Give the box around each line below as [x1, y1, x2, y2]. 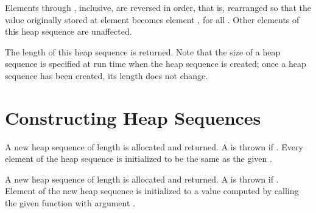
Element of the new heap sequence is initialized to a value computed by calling [5, 184, 299, 197]
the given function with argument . [5, 197, 135, 209]
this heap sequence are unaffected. [5, 25, 132, 38]
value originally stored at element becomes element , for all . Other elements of [5, 13, 300, 26]
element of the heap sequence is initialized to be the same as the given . [5, 152, 272, 165]
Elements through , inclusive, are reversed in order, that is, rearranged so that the [5, 1, 311, 13]
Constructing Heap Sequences [5, 105, 261, 130]
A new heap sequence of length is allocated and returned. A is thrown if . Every [5, 140, 303, 153]
